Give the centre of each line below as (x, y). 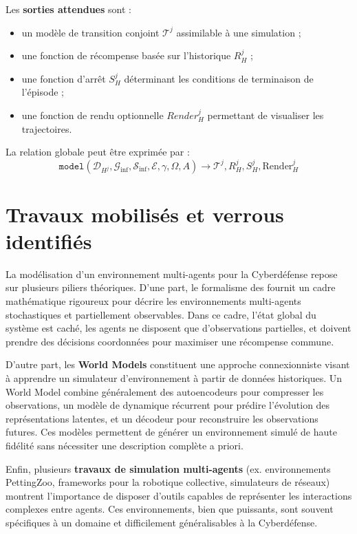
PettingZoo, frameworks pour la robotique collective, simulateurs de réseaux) (168, 482)
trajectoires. (47, 128)
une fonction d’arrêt (64, 78)
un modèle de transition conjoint (90, 32)
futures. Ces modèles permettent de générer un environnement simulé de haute (171, 432)
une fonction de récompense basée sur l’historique (126, 55)
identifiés (49, 241)
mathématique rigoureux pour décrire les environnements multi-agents (153, 301)
